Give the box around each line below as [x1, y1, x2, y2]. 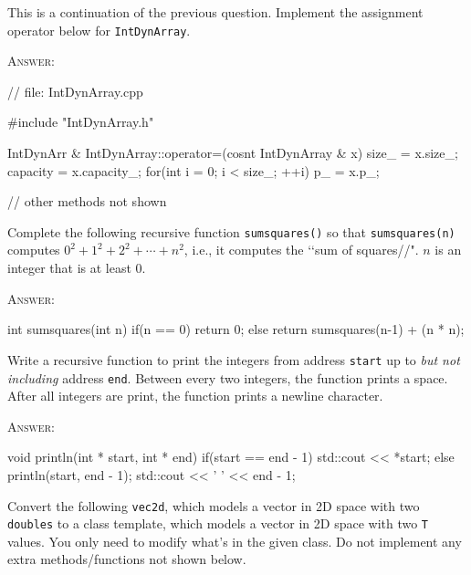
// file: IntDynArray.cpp [7, 81, 143, 100]
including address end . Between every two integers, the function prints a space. [7, 368, 448, 387]
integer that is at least [7, 258, 131, 277]
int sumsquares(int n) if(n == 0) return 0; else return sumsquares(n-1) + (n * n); [7, 319, 465, 339]
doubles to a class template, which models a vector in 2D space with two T [7, 514, 429, 533]
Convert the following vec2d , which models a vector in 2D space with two [7, 496, 420, 515]
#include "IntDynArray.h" [7, 112, 154, 131]
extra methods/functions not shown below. [7, 549, 246, 569]
